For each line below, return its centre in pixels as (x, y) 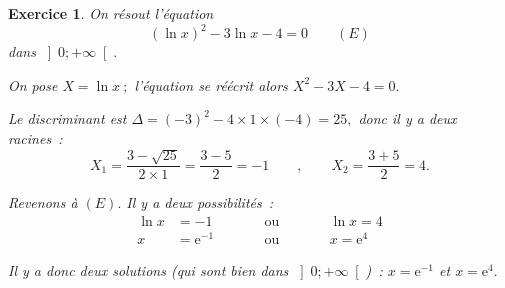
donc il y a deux (407, 118)
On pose (33, 84)
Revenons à (43, 202)
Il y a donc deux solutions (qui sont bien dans (148, 270)
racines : (35, 137)
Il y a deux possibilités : (200, 202)
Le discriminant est (67, 118)
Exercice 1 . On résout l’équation (111, 13)
